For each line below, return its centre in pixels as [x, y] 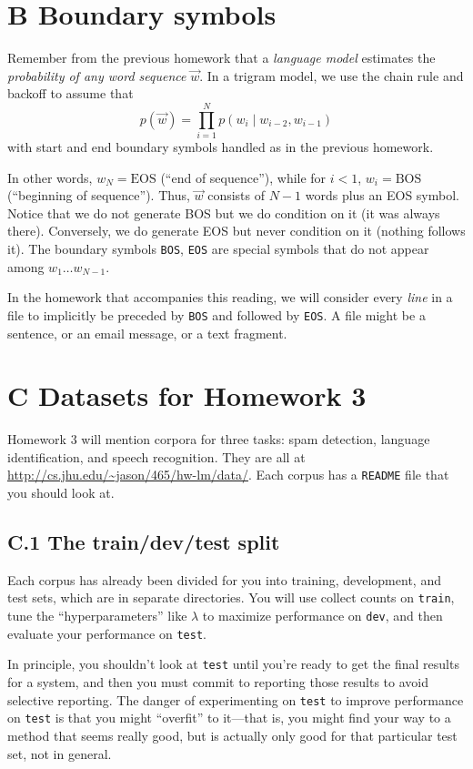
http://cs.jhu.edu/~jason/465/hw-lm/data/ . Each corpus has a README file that [228, 475]
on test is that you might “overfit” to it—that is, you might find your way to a [229, 718]
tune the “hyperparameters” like [97, 616]
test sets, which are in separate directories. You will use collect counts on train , [231, 597]
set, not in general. [60, 753]
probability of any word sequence [97, 75]
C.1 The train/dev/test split [144, 542]
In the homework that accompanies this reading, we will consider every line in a [230, 297]
